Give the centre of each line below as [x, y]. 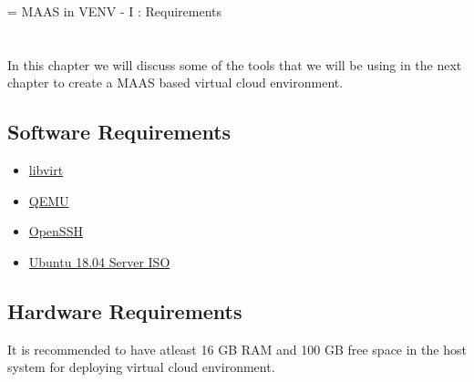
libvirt [46, 170]
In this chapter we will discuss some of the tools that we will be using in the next [235, 64]
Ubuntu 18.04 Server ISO [99, 261]
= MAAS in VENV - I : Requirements [114, 11]
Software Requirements [119, 132]
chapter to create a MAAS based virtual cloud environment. [175, 83]
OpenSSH [56, 231]
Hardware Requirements [125, 310]
